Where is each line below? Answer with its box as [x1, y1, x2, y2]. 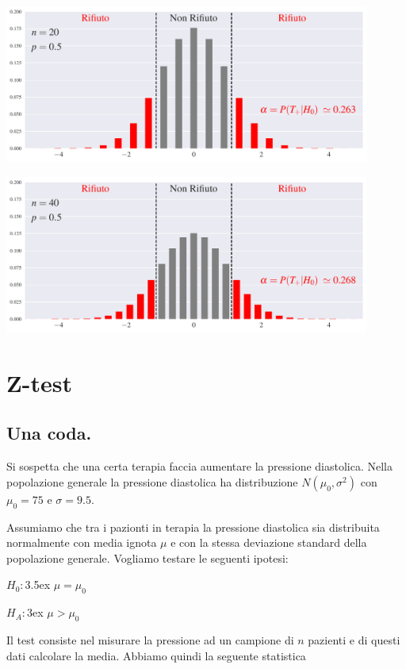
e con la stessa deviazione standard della [170, 534, 367, 551]
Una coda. [6, 421, 92, 445]
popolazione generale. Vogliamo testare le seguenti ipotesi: [6, 549, 289, 566]
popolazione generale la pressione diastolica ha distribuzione [6, 473, 298, 490]
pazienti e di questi [308, 631, 400, 648]
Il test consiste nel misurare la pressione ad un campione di [6, 631, 294, 648]
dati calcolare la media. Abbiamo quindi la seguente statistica [6, 647, 306, 663]
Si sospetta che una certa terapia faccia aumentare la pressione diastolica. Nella [6, 458, 393, 475]
